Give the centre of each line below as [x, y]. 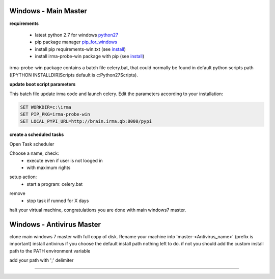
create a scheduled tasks [37, 134]
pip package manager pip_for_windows [76, 42]
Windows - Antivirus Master [55, 224]
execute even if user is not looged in [65, 160]
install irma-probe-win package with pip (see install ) [90, 57]
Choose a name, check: [34, 153]
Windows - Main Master [48, 11]
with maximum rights [49, 168]
